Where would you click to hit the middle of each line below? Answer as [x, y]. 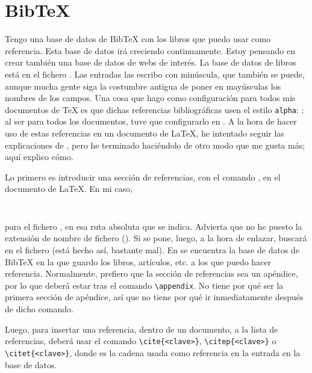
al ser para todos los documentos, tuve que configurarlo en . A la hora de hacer [151, 121]
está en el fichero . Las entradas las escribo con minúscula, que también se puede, [155, 74]
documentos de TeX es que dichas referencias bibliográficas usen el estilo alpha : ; [154, 109]
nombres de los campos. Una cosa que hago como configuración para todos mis [150, 98]
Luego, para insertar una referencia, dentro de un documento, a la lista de [142, 329]
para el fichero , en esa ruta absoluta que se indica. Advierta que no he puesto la [154, 226]
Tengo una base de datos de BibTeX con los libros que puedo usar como [138, 39]
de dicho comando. [39, 309]
